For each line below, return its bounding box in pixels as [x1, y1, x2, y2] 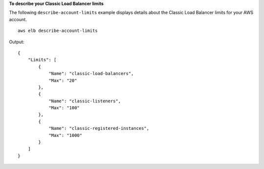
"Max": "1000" [48, 132, 83, 138]
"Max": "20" [48, 77, 77, 83]
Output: [9, 39, 24, 45]
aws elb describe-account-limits [18, 28, 98, 34]
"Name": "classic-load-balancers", [48, 71, 134, 76]
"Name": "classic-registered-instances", [48, 125, 149, 131]
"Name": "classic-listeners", [48, 98, 121, 104]
